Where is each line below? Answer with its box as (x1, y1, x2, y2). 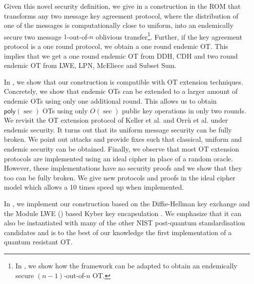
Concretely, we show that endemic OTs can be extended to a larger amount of (4, 86, 238, 96)
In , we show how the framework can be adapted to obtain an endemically (15, 260, 237, 270)
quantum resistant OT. (4, 237, 73, 247)
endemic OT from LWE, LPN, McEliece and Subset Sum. (4, 60, 177, 70)
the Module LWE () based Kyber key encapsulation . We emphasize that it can (4, 208, 241, 218)
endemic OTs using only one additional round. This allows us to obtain (4, 96, 217, 106)
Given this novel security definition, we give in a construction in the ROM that (4, 1, 241, 11)
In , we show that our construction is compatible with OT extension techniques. (4, 76, 243, 87)
